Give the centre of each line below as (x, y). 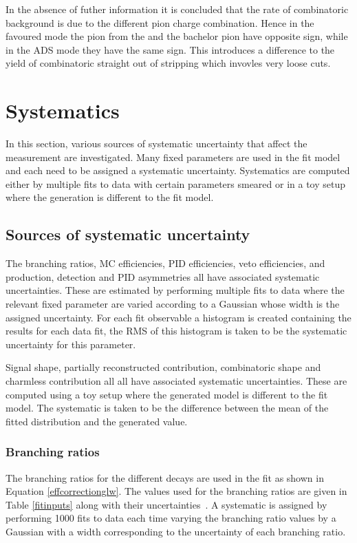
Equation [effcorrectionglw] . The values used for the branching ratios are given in (176, 491)
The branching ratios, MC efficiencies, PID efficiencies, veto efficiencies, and (165, 263)
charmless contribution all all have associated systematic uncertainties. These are (176, 381)
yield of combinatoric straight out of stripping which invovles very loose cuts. (168, 63)
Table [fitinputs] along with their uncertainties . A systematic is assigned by (166, 504)
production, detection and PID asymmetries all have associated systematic (163, 276)
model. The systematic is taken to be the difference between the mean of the (167, 408)
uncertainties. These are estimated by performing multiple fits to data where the (175, 290)
